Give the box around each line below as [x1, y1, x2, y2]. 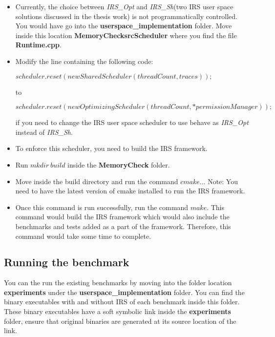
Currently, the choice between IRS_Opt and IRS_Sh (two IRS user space [15, 1, 233, 11]
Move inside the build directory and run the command [15, 176, 178, 186]
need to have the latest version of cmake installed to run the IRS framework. [15, 186, 245, 196]
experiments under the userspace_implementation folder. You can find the [4, 287, 245, 297]
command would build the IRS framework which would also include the [15, 211, 230, 222]
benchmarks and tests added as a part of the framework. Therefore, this [15, 221, 231, 231]
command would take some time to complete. [15, 231, 151, 241]
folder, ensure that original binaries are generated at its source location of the [4, 316, 236, 326]
